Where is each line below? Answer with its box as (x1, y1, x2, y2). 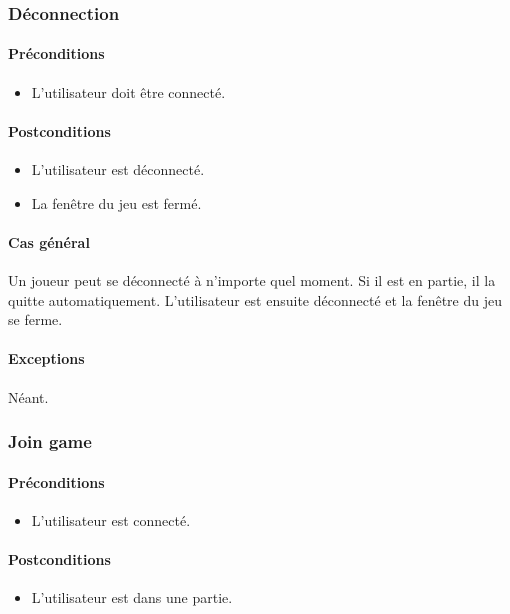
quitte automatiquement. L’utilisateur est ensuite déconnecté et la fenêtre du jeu (8, 289, 502, 310)
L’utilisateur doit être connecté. (31, 81, 226, 102)
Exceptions (8, 348, 85, 369)
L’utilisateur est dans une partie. (31, 587, 233, 608)
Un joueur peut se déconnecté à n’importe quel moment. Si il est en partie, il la (8, 270, 496, 291)
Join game (8, 429, 92, 454)
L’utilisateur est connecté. (31, 509, 191, 530)
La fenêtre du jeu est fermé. (31, 192, 202, 213)
